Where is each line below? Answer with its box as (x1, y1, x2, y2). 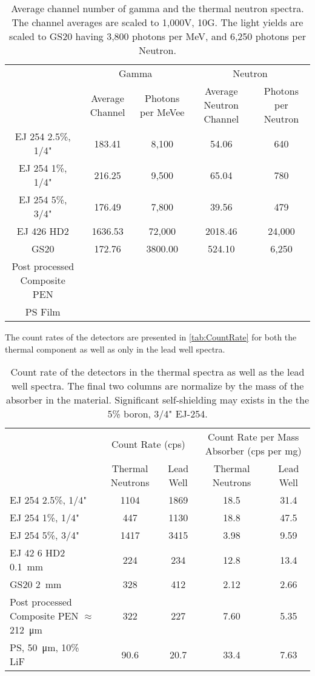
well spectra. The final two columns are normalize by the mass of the (11, 379, 304, 393)
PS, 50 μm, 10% (10, 640, 79, 655)
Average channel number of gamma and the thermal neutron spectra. (11, 1, 304, 15)
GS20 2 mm (10, 577, 62, 592)
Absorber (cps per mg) (205, 444, 302, 458)
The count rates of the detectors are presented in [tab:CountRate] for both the (5, 331, 297, 343)
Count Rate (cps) (111, 436, 185, 451)
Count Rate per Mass (208, 430, 299, 444)
